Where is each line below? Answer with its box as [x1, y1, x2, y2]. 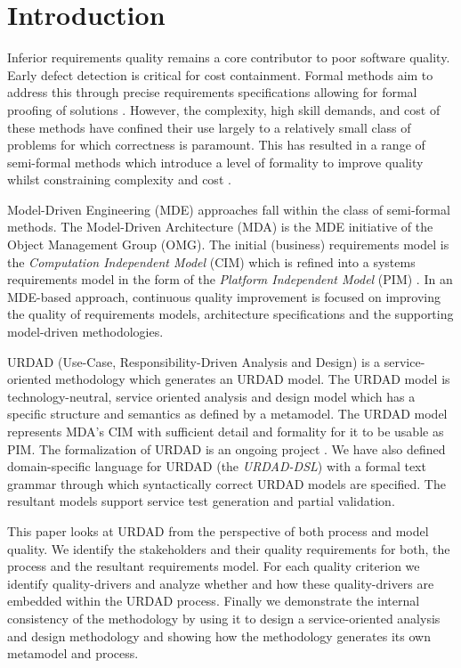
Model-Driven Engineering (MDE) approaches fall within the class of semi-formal [7, 200, 450, 218]
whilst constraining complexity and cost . [7, 170, 231, 189]
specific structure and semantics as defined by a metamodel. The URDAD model [7, 404, 448, 423]
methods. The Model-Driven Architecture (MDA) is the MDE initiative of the [7, 217, 433, 236]
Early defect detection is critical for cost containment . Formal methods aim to [7, 65, 433, 84]
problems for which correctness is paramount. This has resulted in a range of [7, 135, 425, 154]
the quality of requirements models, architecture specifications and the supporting [7, 305, 454, 323]
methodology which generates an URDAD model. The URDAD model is [55, 370, 450, 388]
